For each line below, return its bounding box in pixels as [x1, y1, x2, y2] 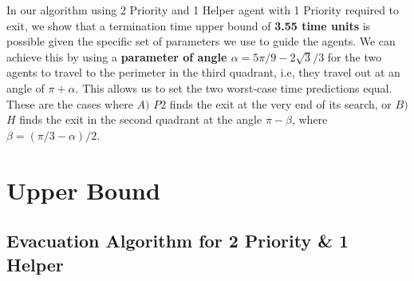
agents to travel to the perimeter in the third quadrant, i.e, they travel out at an [6, 64, 400, 81]
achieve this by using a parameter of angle [6, 48, 227, 65]
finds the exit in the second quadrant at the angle [19, 111, 262, 128]
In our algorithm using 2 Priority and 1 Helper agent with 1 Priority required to [6, 2, 400, 18]
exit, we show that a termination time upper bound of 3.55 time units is [6, 17, 371, 34]
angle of [6, 79, 45, 96]
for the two [327, 48, 382, 65]
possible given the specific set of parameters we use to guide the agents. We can [6, 33, 396, 49]
